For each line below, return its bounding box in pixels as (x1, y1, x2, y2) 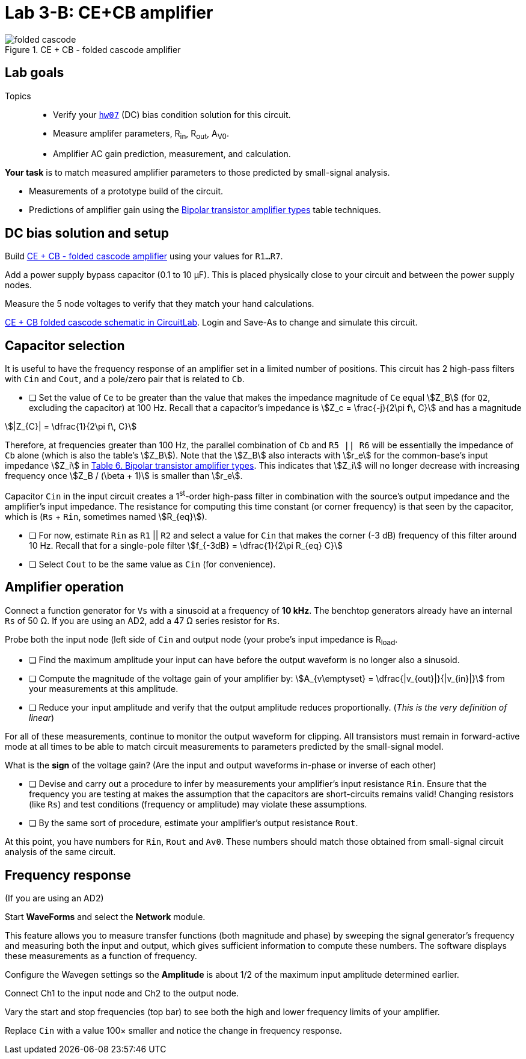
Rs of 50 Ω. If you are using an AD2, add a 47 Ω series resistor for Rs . (5, 615, 280, 626)
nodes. (5, 280, 32, 291)
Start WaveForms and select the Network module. (5, 912, 206, 922)
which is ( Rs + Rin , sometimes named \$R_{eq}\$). (5, 511, 207, 522)
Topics (5, 90, 31, 101)
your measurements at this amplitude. (29, 684, 179, 694)
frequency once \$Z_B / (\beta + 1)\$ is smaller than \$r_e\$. (5, 471, 243, 481)
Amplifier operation (5, 579, 124, 595)
